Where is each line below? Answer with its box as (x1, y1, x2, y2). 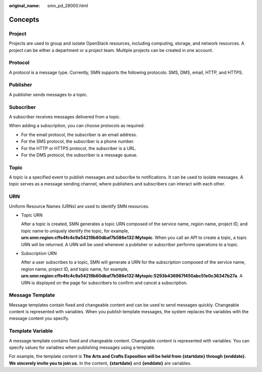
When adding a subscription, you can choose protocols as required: (9, 123, 145, 129)
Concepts (9, 15, 39, 24)
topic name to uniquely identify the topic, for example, (21, 228, 130, 234)
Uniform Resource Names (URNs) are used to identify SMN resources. (9, 203, 150, 209)
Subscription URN (21, 250, 57, 256)
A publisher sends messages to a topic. (9, 91, 88, 97)
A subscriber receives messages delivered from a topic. (9, 114, 121, 119)
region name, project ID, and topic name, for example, (21, 266, 129, 272)
